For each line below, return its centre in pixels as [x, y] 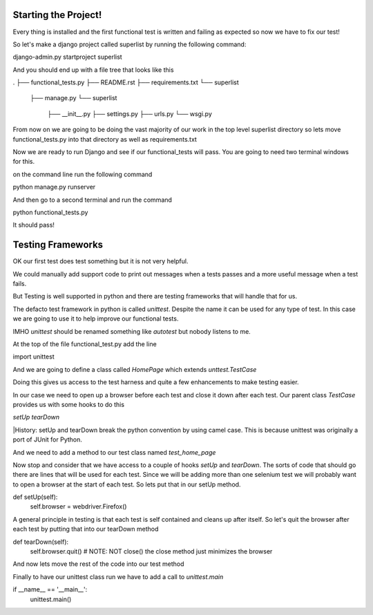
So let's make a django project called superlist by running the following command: [130, 44]
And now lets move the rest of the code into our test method [98, 564]
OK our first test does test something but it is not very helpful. [101, 261]
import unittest [34, 357]
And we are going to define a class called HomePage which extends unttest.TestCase [135, 369]
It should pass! [34, 225]
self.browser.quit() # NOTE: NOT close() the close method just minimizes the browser [151, 551]
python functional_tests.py [50, 212]
